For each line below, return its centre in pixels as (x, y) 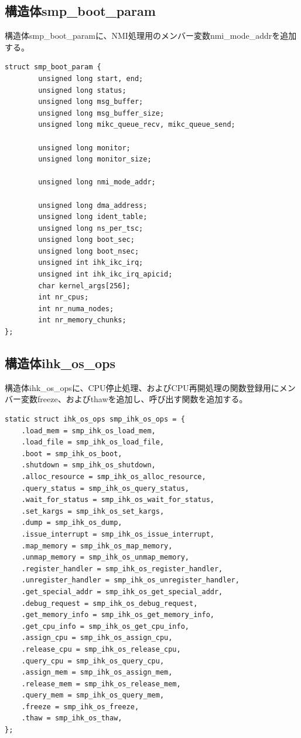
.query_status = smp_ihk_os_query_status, (105, 488)
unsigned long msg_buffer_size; (101, 113)
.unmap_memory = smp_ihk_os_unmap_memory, (105, 557)
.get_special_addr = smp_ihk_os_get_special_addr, (122, 592)
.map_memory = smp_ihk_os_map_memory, (97, 546)
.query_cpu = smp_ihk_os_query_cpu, (93, 661)
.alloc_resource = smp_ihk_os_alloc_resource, (114, 477)
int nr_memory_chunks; (82, 320)
